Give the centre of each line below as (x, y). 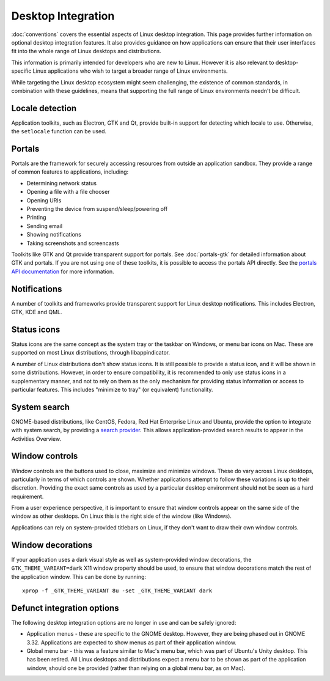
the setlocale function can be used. (59, 131)
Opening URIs (44, 200)
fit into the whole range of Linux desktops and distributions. (86, 51)
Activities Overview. (36, 439)
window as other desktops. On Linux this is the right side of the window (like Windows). (122, 516)
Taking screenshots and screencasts (73, 243)
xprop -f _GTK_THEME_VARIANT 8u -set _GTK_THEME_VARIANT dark (117, 591)
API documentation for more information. (63, 271)
